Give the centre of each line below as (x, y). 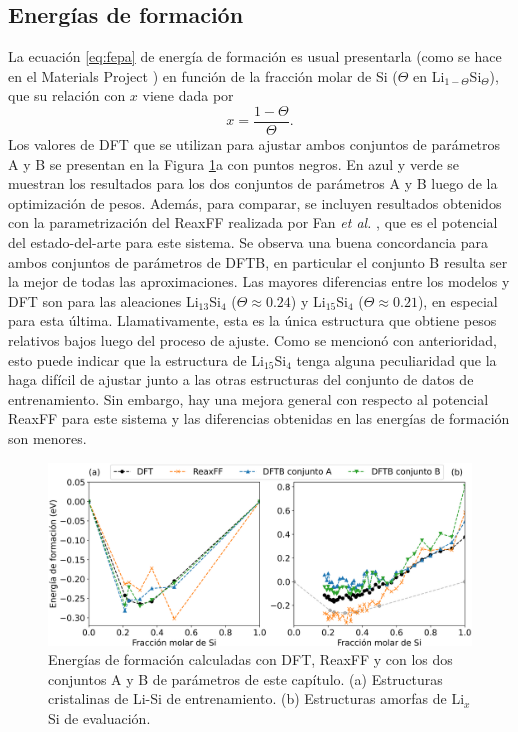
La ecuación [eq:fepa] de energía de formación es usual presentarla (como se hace (255, 56)
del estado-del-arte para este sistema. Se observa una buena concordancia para (248, 242)
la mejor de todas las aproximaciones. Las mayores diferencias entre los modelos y (259, 281)
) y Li (308, 300)
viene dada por (188, 95)
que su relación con (67, 95)
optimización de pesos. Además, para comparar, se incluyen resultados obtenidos (255, 202)
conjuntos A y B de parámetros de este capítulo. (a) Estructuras (245, 678)
